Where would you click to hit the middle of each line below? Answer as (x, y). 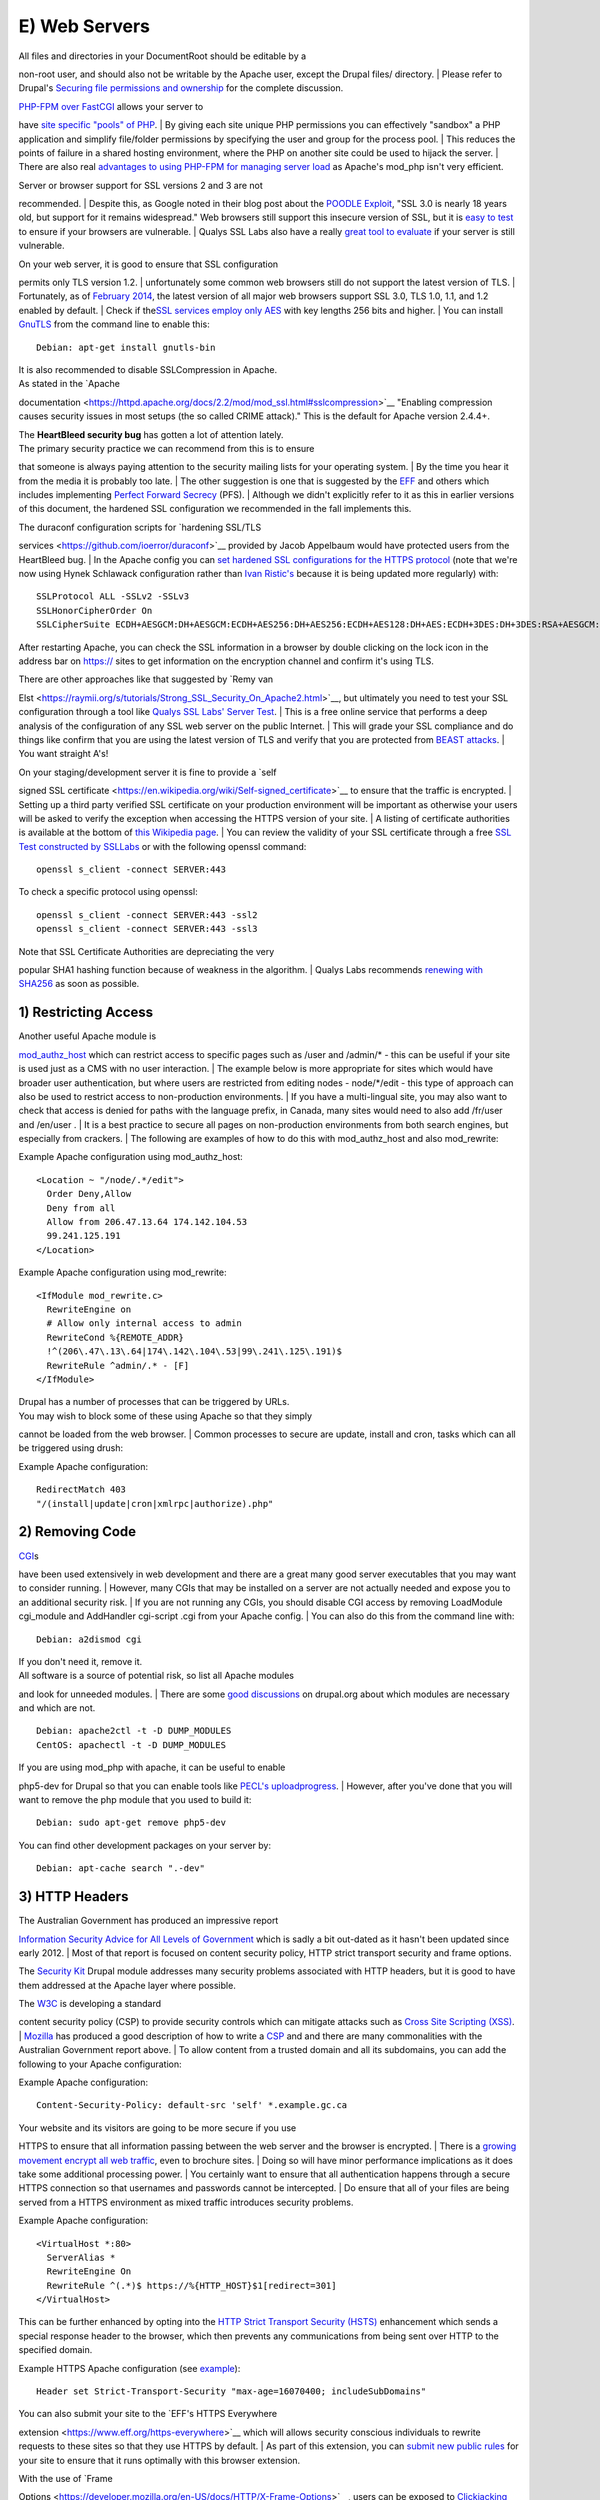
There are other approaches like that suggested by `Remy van (146, 679)
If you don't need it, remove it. (80, 1661)
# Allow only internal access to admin (144, 1323)
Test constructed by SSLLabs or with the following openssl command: (162, 846)
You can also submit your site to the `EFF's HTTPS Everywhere (148, 2414)
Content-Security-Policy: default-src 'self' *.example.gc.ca (192, 2105)
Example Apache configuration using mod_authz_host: (131, 1157)
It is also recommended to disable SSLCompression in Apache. (148, 369)
